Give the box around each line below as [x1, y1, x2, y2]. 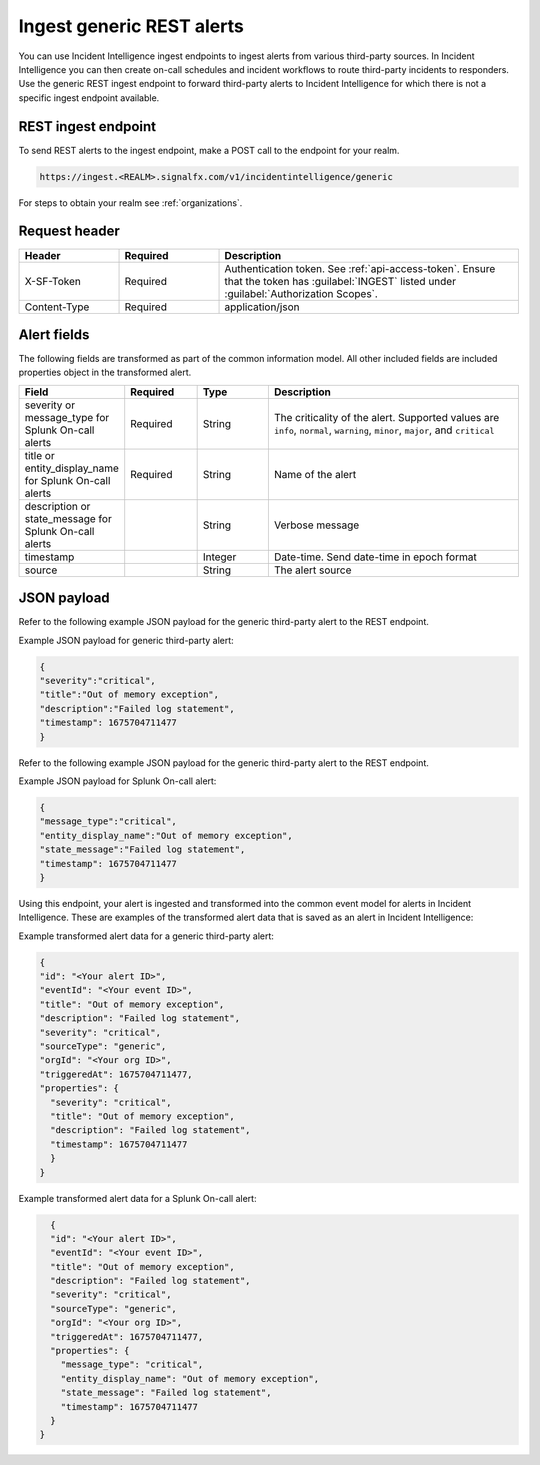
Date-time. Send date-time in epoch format [273, 550, 477, 564]
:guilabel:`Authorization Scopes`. [224, 286, 379, 300]
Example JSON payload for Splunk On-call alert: [18, 775, 217, 787]
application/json [224, 300, 300, 314]
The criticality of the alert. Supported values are [273, 410, 500, 424]
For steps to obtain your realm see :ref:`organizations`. [18, 196, 243, 209]
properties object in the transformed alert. [18, 366, 192, 379]
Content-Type [24, 300, 90, 314]
